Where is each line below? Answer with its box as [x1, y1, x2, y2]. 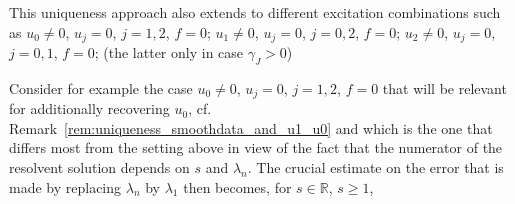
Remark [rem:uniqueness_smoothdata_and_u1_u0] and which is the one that [9, 117, 493, 138]
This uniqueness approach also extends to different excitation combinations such [9, 2, 501, 22]
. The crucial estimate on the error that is [247, 157, 504, 178]
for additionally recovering [9, 98, 170, 119]
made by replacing [9, 176, 122, 197]
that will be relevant [382, 77, 507, 98]
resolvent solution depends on [9, 157, 190, 178]
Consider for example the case [9, 77, 193, 98]
